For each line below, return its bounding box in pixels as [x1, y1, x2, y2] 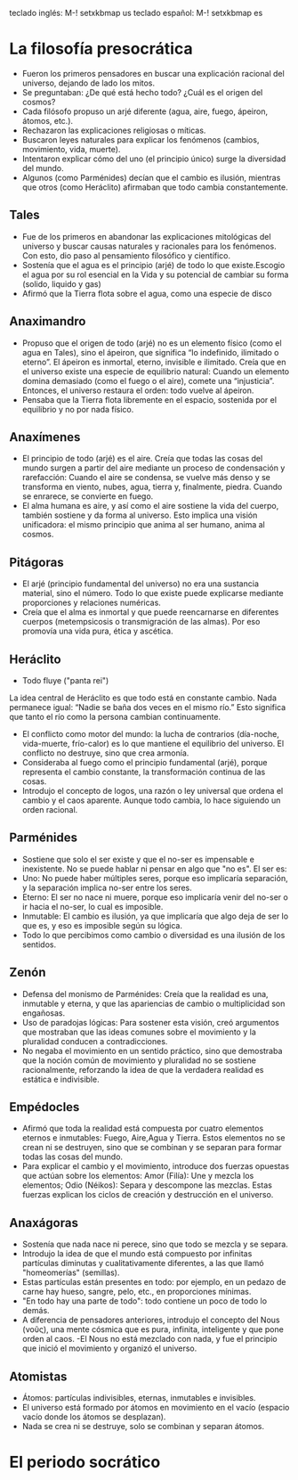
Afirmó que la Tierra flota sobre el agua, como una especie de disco [21, 288, 272, 298]
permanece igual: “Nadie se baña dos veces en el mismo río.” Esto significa [9, 702, 286, 712]
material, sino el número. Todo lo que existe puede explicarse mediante [21, 588, 284, 599]
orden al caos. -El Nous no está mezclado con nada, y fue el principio [21, 1334, 278, 1345]
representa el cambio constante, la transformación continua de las [21, 766, 266, 777]
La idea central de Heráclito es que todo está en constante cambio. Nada [9, 692, 278, 703]
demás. [21, 1305, 51, 1316]
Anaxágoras [9, 1215, 78, 1231]
